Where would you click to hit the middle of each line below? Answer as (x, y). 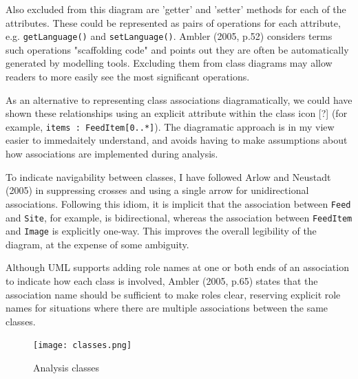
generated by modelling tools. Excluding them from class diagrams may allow (169, 63)
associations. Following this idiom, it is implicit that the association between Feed (178, 203)
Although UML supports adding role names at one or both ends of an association (177, 267)
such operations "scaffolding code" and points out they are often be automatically (177, 49)
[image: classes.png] (83, 346)
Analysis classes (66, 368)
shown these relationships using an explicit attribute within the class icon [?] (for (177, 113)
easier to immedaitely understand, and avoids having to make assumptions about (177, 140)
